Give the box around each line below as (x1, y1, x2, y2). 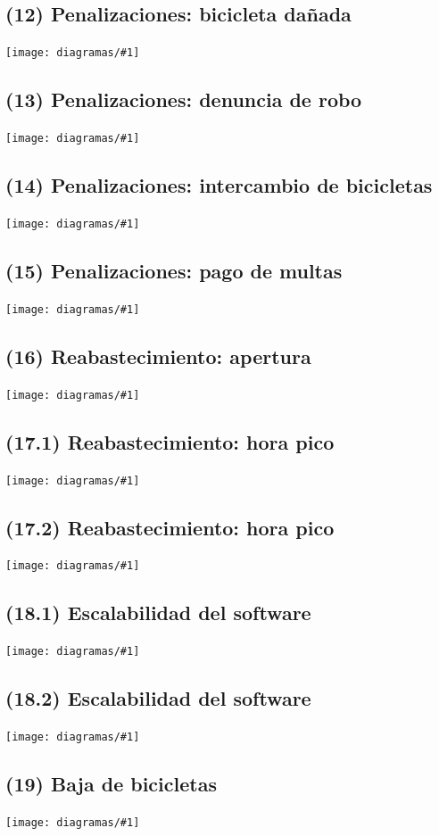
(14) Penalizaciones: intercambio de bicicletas (5, 171, 433, 199)
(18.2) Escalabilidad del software (5, 684, 311, 712)
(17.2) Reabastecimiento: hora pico (5, 513, 335, 541)
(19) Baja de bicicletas (5, 770, 217, 798)
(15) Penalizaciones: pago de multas (5, 256, 343, 284)
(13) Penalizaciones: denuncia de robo (5, 86, 362, 113)
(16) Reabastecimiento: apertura (5, 342, 311, 369)
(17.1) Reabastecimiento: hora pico (5, 427, 335, 455)
